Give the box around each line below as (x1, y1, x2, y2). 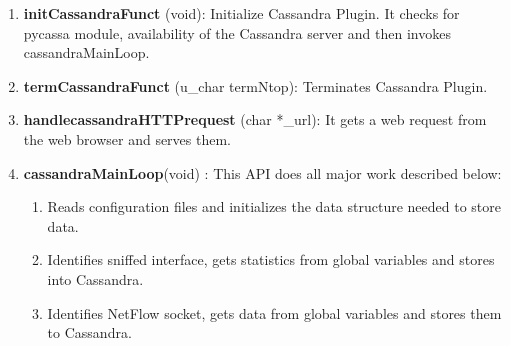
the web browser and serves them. (23, 128, 231, 149)
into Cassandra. (47, 268, 144, 289)
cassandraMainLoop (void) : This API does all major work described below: (23, 162, 502, 183)
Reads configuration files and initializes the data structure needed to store (47, 196, 501, 217)
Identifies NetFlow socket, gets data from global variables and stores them (47, 302, 502, 323)
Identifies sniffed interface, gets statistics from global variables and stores (47, 249, 495, 270)
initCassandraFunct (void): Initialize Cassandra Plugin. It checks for (23, 3, 460, 23)
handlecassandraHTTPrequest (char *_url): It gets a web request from (23, 109, 487, 130)
